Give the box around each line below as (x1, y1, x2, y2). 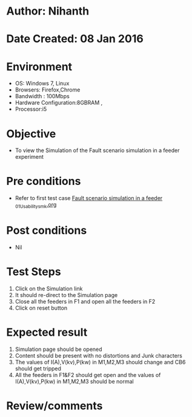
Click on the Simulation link (15, 285, 83, 292)
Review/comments (6, 399, 103, 413)
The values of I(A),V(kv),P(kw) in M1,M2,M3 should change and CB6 (15, 358, 186, 365)
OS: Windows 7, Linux (15, 80, 70, 87)
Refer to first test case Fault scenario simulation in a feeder (15, 195, 163, 202)
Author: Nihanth (6, 4, 90, 18)
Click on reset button (15, 304, 68, 312)
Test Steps (6, 265, 62, 279)
